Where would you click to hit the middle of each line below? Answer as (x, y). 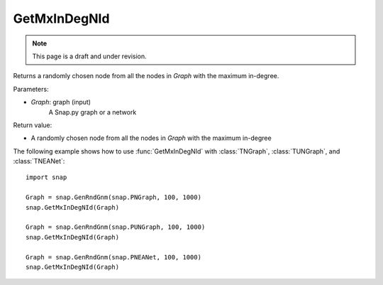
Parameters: (31, 89)
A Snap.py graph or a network (93, 112)
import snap (46, 177)
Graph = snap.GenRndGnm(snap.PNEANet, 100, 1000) (114, 257)
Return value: (33, 125)
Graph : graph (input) (61, 102)
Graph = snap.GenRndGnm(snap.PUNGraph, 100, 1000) (116, 227)
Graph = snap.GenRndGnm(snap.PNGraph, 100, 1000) (114, 198)
